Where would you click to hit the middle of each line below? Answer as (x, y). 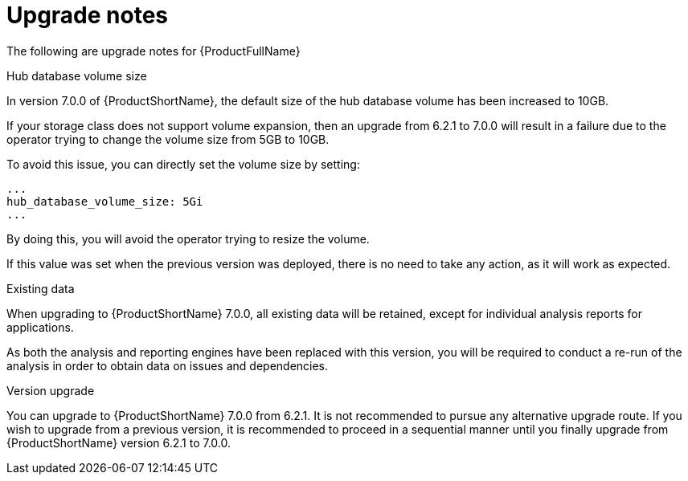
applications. (40, 327)
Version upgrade (51, 390)
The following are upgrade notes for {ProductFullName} (154, 51)
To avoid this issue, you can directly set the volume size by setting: (183, 164)
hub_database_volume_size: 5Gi (105, 201)
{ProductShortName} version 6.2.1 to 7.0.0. (119, 442)
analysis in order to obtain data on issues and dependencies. (168, 365)
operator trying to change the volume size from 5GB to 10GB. (168, 139)
